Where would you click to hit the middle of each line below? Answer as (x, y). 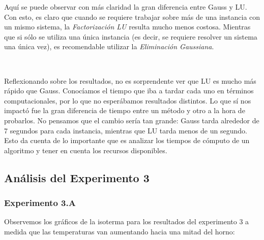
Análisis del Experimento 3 (77, 177)
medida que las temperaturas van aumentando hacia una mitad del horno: (120, 231)
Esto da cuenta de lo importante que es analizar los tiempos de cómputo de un (127, 140)
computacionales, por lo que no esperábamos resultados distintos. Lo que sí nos (128, 100)
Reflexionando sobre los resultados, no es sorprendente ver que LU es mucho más (130, 80)
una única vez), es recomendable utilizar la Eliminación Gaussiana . (109, 46)
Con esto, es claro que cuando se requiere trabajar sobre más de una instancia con (132, 16)
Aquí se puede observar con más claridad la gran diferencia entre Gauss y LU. (126, 7)
